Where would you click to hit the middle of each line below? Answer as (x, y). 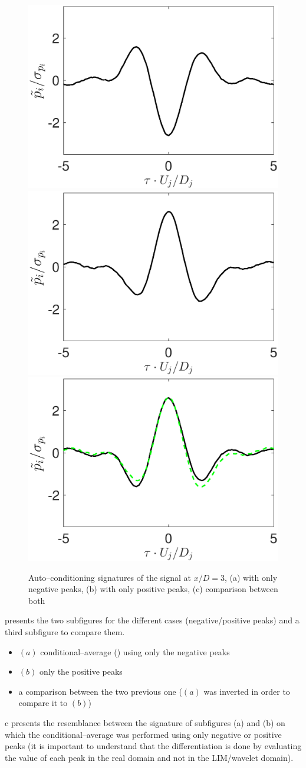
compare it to (43, 703)
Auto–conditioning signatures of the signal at (110, 577)
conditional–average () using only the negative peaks (135, 651)
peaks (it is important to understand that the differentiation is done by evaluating (153, 746)
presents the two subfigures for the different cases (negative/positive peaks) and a (152, 620)
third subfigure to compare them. (65, 632)
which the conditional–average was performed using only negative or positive (143, 734)
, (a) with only (251, 577)
